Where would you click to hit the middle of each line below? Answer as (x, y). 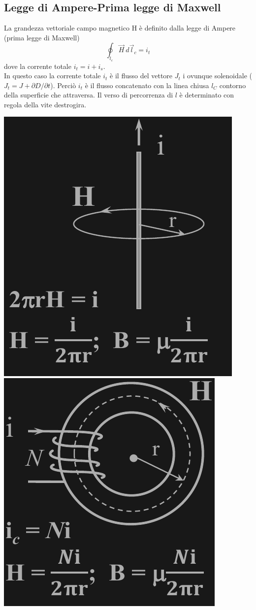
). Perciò (63, 85)
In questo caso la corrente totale (52, 76)
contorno (233, 85)
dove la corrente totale (38, 66)
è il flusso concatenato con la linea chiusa (147, 85)
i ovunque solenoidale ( (217, 76)
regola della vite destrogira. (45, 104)
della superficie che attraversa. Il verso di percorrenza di (89, 95)
